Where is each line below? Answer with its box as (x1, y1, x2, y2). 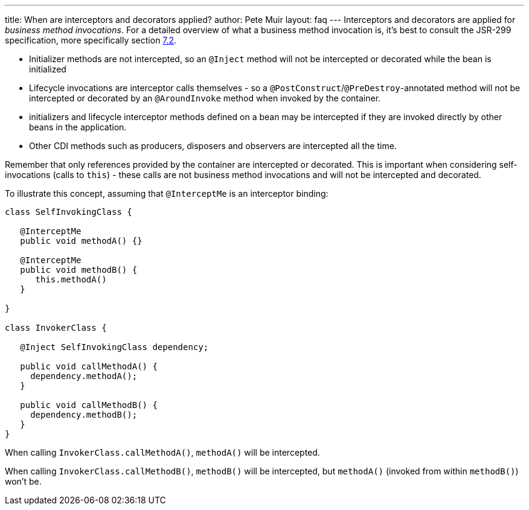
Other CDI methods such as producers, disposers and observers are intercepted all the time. (29, 141, 397, 151)
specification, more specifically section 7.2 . (5, 35, 177, 45)
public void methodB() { (20, 265, 138, 275)
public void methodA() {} (20, 236, 143, 246)
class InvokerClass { (5, 323, 107, 333)
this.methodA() (35, 275, 107, 284)
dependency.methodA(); (30, 371, 138, 381)
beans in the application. (29, 122, 127, 132)
